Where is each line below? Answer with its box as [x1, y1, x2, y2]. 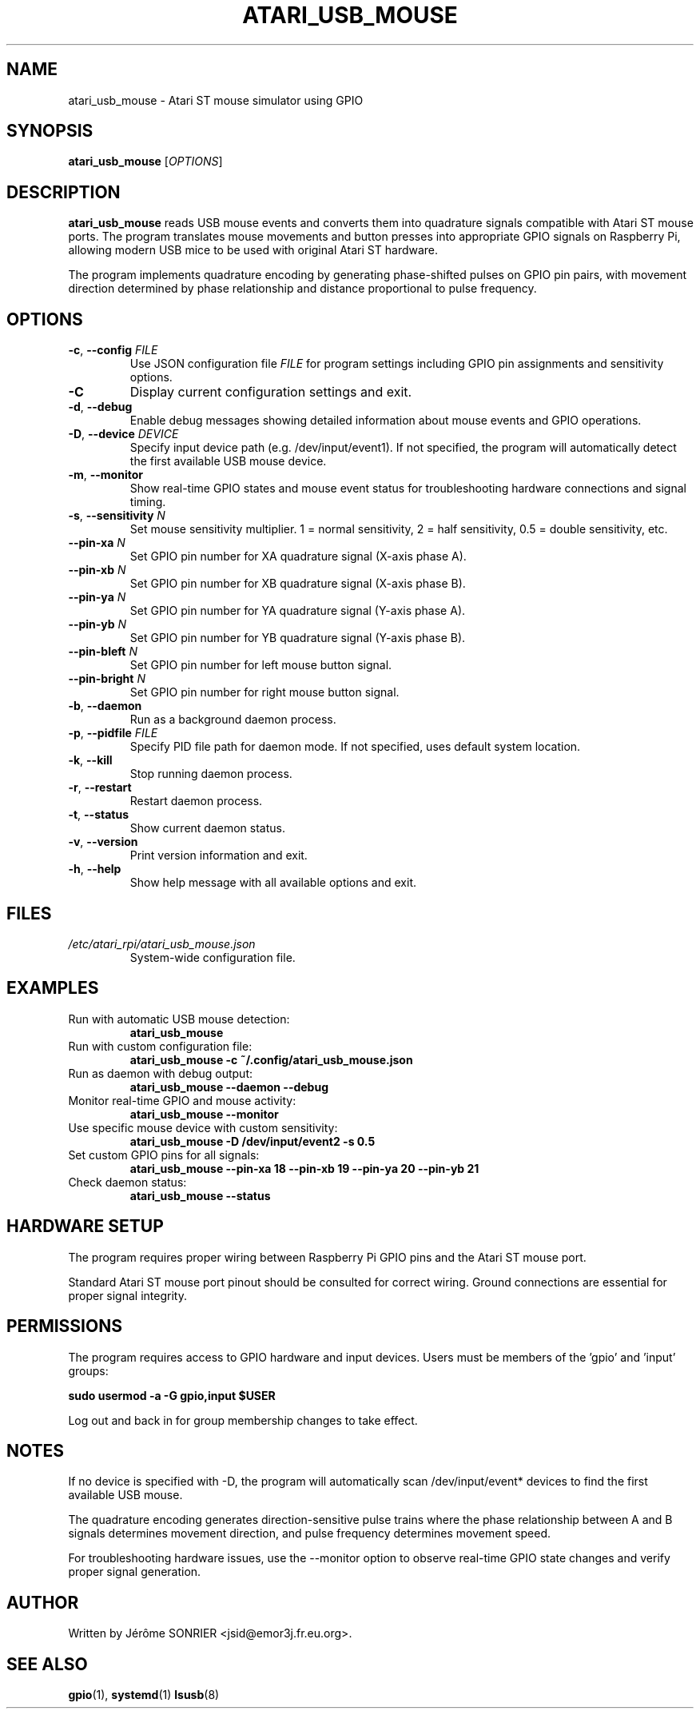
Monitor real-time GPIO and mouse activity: [68, 1093, 296, 1107]
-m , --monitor [68, 468, 143, 482]
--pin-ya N [68, 590, 126, 604]
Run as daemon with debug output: [68, 1066, 253, 1080]
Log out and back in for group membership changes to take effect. [68, 1413, 418, 1427]
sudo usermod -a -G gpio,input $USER [68, 1388, 276, 1402]
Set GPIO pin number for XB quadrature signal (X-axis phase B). [129, 576, 466, 591]
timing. [129, 495, 166, 509]
